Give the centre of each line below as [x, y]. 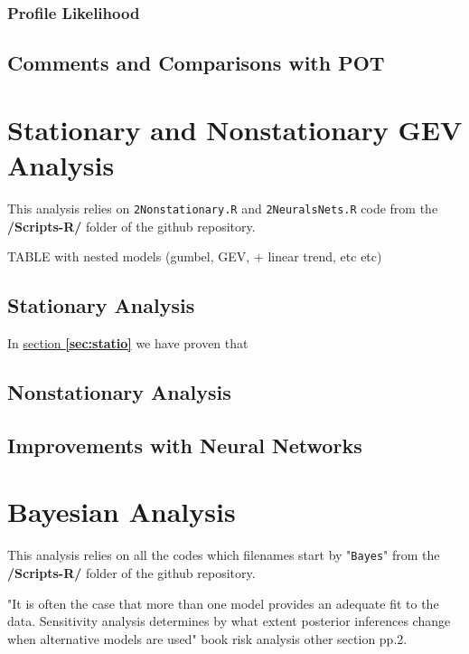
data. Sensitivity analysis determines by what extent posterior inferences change [229, 621]
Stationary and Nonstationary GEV [235, 129]
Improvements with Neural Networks [185, 445]
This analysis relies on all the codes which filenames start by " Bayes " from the [224, 555]
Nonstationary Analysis [119, 391]
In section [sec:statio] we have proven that [128, 342]
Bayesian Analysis [122, 512]
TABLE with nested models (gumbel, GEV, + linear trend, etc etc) [195, 256]
